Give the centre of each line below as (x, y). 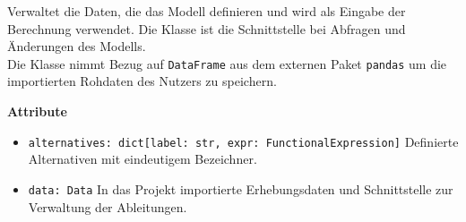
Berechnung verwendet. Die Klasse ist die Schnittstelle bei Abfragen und (207, 28)
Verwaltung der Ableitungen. (108, 206)
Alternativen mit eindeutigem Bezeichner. (142, 159)
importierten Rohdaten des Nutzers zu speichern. (142, 81)
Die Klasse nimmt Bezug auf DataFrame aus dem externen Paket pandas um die (227, 63)
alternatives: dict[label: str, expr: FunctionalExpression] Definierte (243, 141)
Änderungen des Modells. (77, 46)
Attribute (37, 111)
